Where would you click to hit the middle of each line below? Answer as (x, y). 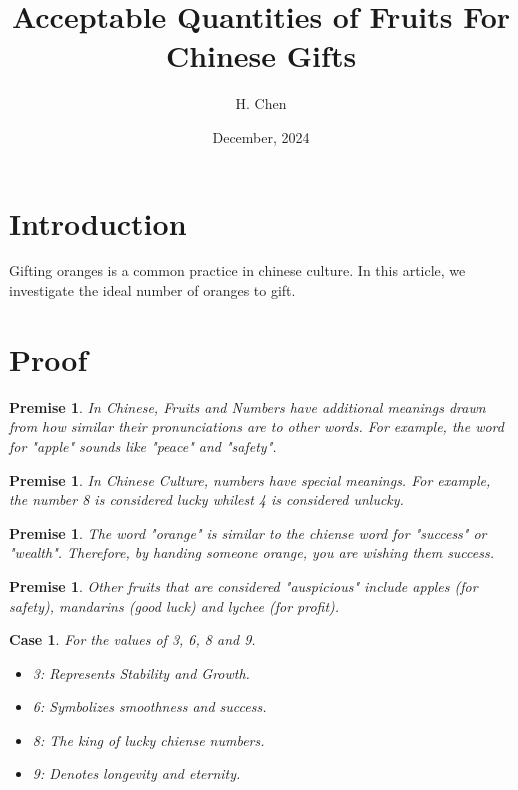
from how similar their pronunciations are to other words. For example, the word (256, 426)
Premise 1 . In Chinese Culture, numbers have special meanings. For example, (250, 479)
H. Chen (261, 103)
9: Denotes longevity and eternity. (136, 773)
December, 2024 (261, 136)
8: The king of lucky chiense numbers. (148, 739)
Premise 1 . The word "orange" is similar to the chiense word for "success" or (248, 532)
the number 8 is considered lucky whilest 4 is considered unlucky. (206, 499)
